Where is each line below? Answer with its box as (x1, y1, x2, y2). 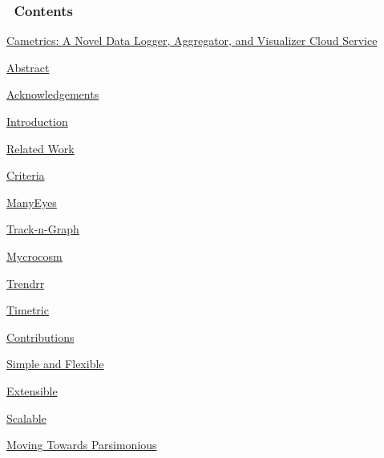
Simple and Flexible (6, 355, 104, 372)
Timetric (6, 302, 49, 318)
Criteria (6, 167, 45, 184)
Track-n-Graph (6, 221, 79, 237)
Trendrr (6, 274, 45, 291)
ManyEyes (6, 193, 57, 210)
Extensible (6, 382, 58, 399)
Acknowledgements (6, 86, 99, 103)
